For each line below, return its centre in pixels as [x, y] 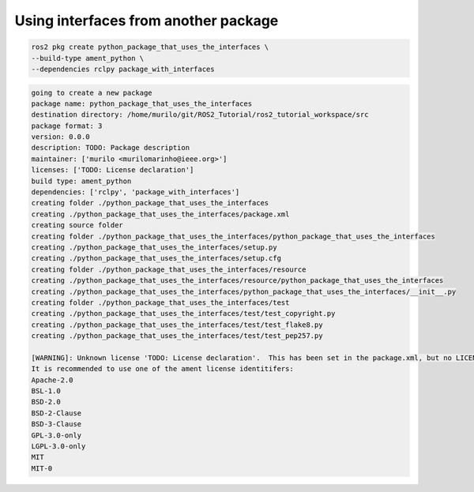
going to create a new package [92, 92]
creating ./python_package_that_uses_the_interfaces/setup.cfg [156, 258]
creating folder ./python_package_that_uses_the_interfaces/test [160, 302]
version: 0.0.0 [60, 137]
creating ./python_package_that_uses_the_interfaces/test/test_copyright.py [183, 314]
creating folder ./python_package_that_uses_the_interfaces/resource [169, 269]
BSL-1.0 [46, 391]
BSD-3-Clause [56, 424]
